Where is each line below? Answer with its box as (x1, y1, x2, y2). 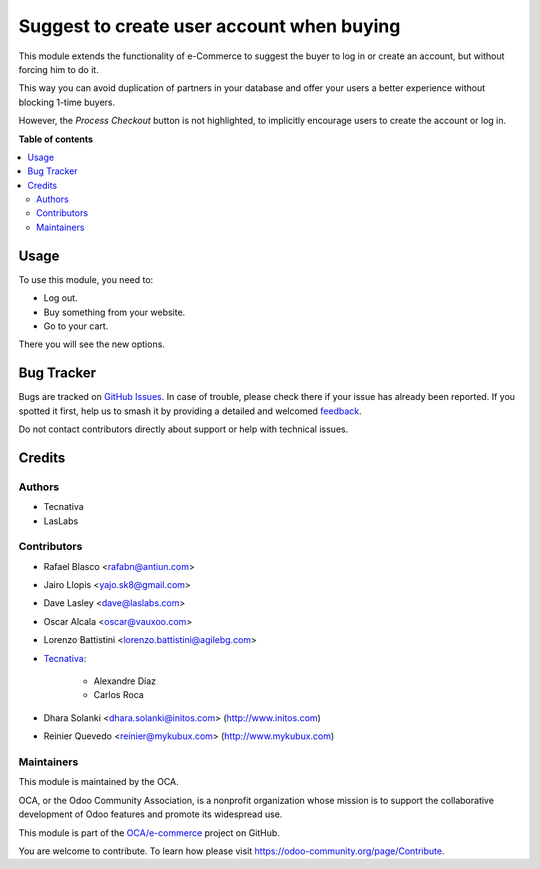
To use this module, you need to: (18, 273, 154, 285)
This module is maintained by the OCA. (18, 776, 179, 788)
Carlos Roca (93, 689, 144, 701)
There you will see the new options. (18, 338, 165, 350)
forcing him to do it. (18, 63, 99, 75)
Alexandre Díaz (93, 675, 157, 687)
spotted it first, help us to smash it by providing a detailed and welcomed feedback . (18, 405, 362, 417)
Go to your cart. (43, 320, 109, 332)
